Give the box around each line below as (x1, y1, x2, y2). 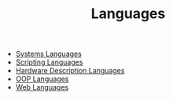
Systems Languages (15, 49, 83, 59)
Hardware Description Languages (15, 66, 125, 76)
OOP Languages (15, 74, 69, 83)
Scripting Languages (15, 57, 83, 67)
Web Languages (15, 83, 69, 92)
